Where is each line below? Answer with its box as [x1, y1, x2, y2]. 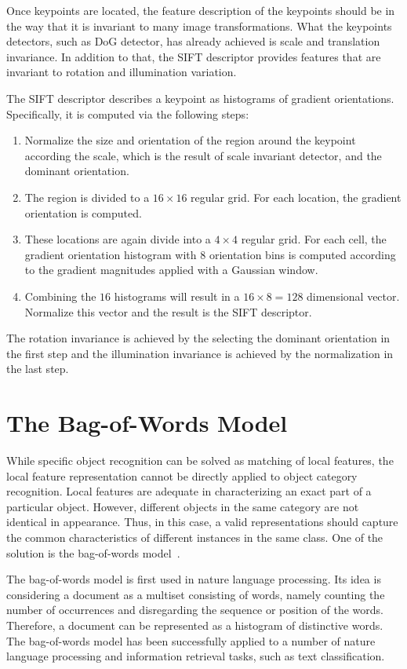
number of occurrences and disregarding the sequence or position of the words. [6, 601, 383, 618]
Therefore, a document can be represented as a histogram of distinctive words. [6, 616, 383, 633]
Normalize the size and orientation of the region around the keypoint [24, 132, 356, 148]
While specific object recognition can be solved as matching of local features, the [6, 452, 394, 468]
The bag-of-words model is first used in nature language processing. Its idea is [6, 571, 381, 587]
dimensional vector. [307, 287, 400, 304]
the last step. [6, 360, 69, 377]
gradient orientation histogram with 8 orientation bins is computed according [24, 246, 396, 262]
